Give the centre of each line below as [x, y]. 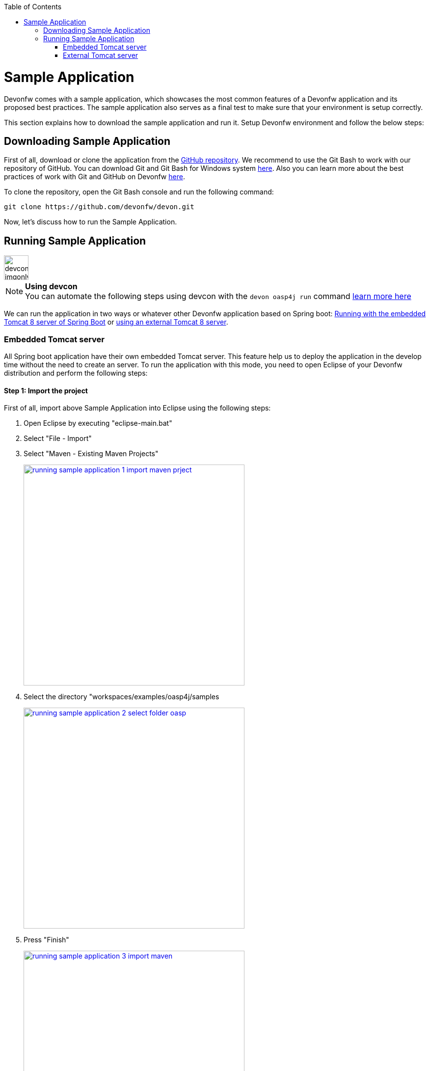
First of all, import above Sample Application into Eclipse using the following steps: [137, 408]
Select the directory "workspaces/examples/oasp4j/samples [121, 697]
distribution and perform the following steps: [76, 373]
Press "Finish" [46, 940]
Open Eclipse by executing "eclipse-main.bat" [98, 423]
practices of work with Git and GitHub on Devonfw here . [94, 177]
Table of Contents [33, 7]
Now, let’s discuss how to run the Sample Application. [91, 222]
